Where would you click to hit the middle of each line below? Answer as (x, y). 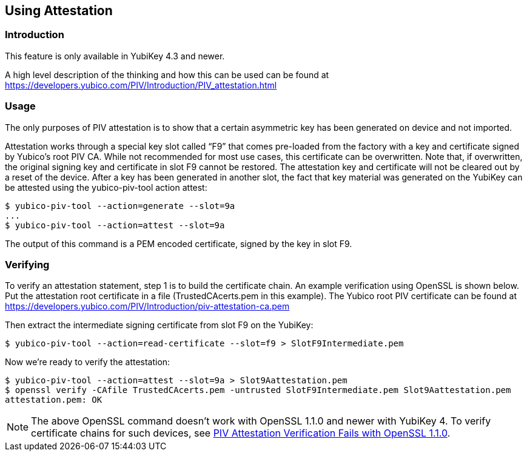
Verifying (27, 264)
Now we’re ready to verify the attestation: (88, 362)
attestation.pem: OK (54, 400)
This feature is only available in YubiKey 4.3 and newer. (115, 56)
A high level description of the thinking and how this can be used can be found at (167, 74)
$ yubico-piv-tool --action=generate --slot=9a (120, 206)
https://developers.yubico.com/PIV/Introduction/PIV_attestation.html (141, 85)
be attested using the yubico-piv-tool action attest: (106, 187)
